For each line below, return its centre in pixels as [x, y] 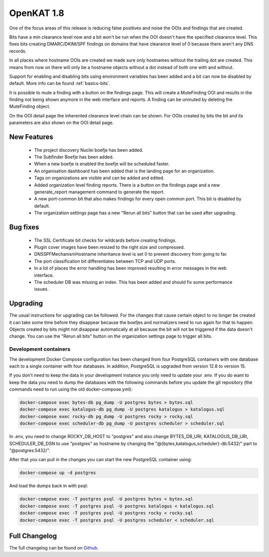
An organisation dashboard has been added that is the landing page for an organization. [124, 171]
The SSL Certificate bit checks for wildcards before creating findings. [105, 240]
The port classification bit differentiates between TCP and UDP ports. [105, 261]
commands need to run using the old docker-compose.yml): [71, 389]
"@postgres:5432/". [30, 450]
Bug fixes [24, 227]
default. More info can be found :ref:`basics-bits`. [60, 83]
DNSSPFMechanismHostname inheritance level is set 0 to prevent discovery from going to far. [131, 254]
